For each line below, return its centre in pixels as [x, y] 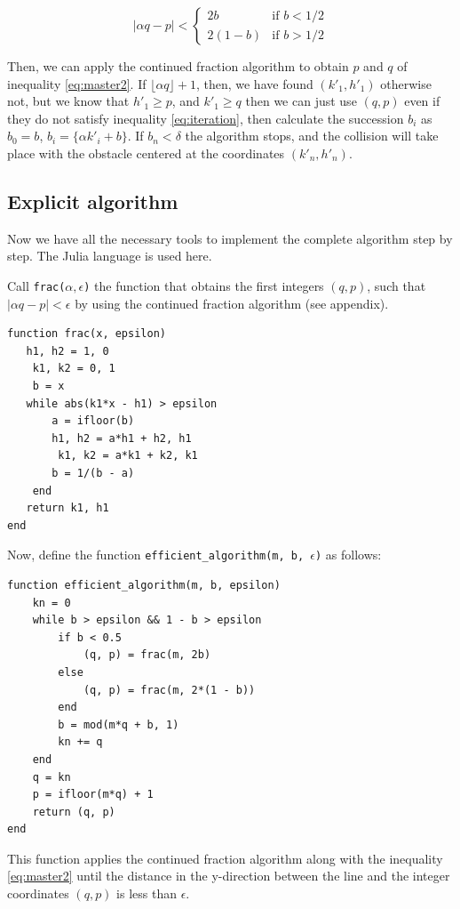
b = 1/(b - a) [93, 473]
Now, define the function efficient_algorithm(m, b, [156, 555]
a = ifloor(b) [93, 421]
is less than [147, 893]
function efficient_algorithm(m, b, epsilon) [144, 585]
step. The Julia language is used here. [110, 256]
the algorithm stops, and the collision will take [312, 136]
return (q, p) [74, 812]
